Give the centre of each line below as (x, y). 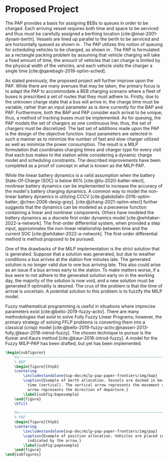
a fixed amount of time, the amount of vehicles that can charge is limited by (83, 60)
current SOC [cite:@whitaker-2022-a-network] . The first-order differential (81, 233)
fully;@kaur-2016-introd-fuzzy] (37, 332)
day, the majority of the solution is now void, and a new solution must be (79, 280)
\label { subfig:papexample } (51, 445)
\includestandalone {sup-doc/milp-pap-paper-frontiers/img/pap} (90, 431)
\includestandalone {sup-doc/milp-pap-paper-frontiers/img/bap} (90, 376)
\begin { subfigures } (25, 352)
